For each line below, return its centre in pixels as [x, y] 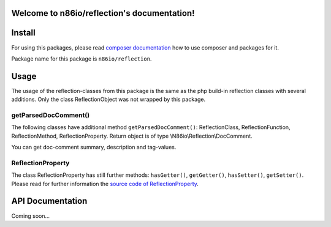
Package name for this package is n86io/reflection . [82, 59]
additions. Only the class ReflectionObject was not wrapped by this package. [108, 99]
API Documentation [49, 201]
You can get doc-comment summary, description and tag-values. [94, 147]
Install [24, 33]
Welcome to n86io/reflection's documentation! [103, 13]
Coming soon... [31, 216]
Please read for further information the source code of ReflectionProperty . [105, 184]
